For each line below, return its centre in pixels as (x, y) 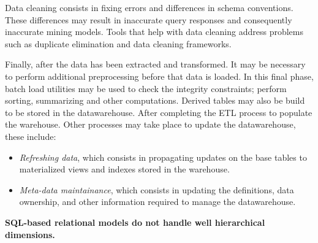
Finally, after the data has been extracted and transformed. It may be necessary (155, 64)
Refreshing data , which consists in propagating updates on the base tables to (163, 157)
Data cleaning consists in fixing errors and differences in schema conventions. (149, 7)
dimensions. (30, 234)
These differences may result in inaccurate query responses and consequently (149, 19)
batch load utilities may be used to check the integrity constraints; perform (146, 88)
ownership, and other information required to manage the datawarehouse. (157, 202)
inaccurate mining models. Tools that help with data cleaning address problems (154, 32)
